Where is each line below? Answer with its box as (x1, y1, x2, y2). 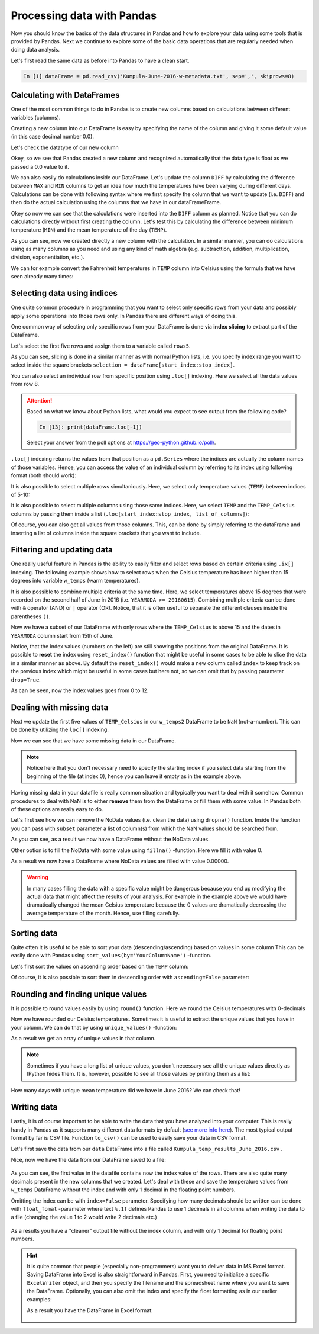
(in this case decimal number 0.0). (11, 133, 95, 140)
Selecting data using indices (11, 288, 118, 298)
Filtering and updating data (11, 545, 113, 555)
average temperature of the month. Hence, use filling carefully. (27, 909, 180, 917)
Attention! (27, 397, 53, 404)
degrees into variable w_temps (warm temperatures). (11, 577, 141, 584)
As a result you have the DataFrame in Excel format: (27, 1306, 153, 1314)
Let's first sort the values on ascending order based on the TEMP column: (11, 963, 189, 970)
